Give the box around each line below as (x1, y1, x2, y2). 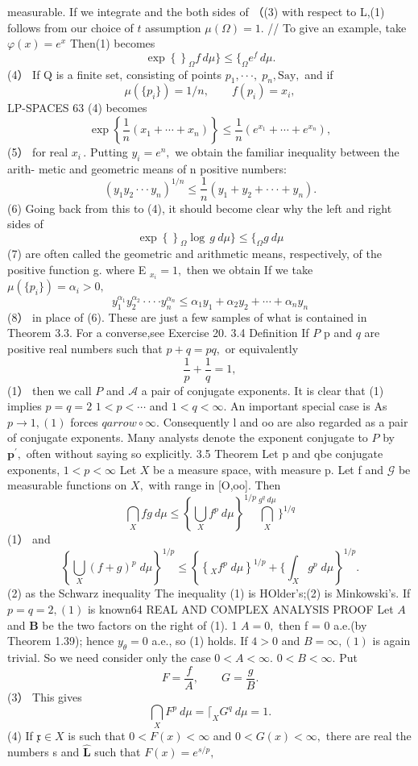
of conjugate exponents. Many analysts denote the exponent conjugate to (7, 429, 368, 446)
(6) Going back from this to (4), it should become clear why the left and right (7, 199, 392, 216)
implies (7, 398, 42, 414)
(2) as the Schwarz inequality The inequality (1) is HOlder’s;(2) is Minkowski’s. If (7, 585, 411, 602)
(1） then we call (7, 381, 92, 398)
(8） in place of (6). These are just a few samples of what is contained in (7, 308, 367, 325)
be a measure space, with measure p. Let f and (153, 460, 383, 477)
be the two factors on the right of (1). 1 (42, 616, 238, 633)
